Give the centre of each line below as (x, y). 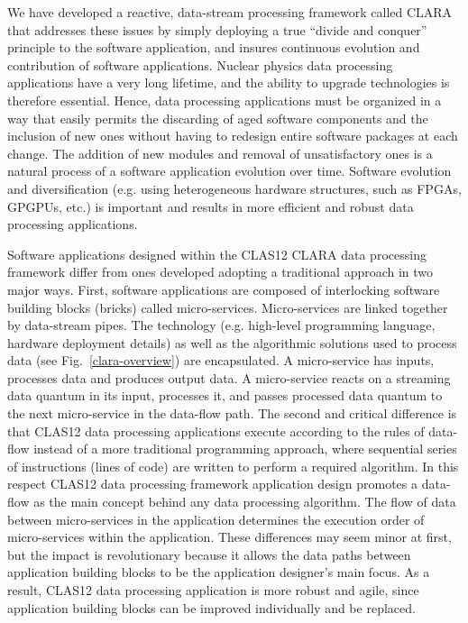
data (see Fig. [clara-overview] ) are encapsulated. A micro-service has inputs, (221, 360)
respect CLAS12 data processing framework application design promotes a (212, 484)
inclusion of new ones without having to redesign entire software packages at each (233, 136)
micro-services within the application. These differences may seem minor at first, (229, 537)
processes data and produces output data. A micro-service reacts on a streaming (229, 377)
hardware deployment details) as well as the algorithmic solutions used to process (232, 342)
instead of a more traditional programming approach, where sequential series (245, 449)
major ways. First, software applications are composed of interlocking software (224, 289)
